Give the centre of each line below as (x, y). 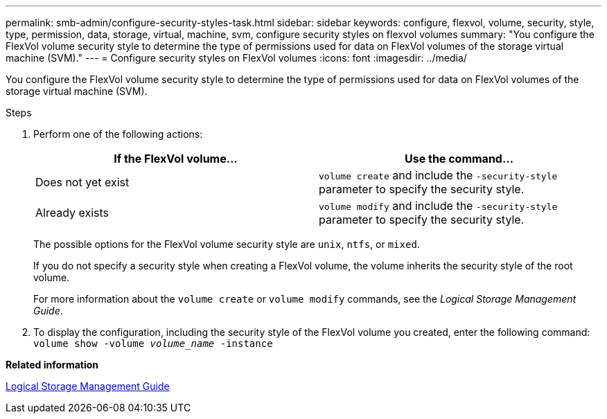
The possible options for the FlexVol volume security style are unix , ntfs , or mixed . (227, 244)
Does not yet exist (82, 182)
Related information (52, 365)
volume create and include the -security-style (438, 175)
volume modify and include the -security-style (438, 206)
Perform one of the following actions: (118, 134)
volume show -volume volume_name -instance (153, 344)
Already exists (72, 213)
